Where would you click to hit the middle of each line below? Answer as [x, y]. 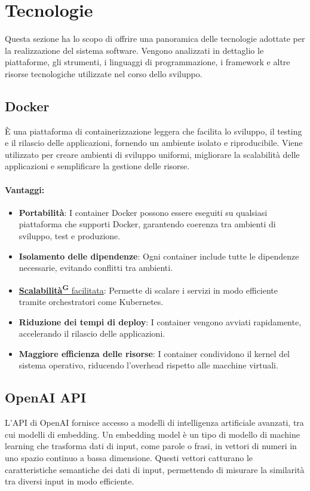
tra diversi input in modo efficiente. [70, 481]
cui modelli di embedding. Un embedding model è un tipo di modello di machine [152, 434]
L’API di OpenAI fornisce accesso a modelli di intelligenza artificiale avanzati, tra [154, 423]
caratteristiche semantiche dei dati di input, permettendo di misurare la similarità [155, 469]
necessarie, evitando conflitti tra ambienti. [96, 268]
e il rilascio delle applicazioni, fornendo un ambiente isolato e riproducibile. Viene [154, 143]
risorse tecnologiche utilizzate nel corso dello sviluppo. [104, 73]
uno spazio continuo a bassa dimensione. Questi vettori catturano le [129, 458]
